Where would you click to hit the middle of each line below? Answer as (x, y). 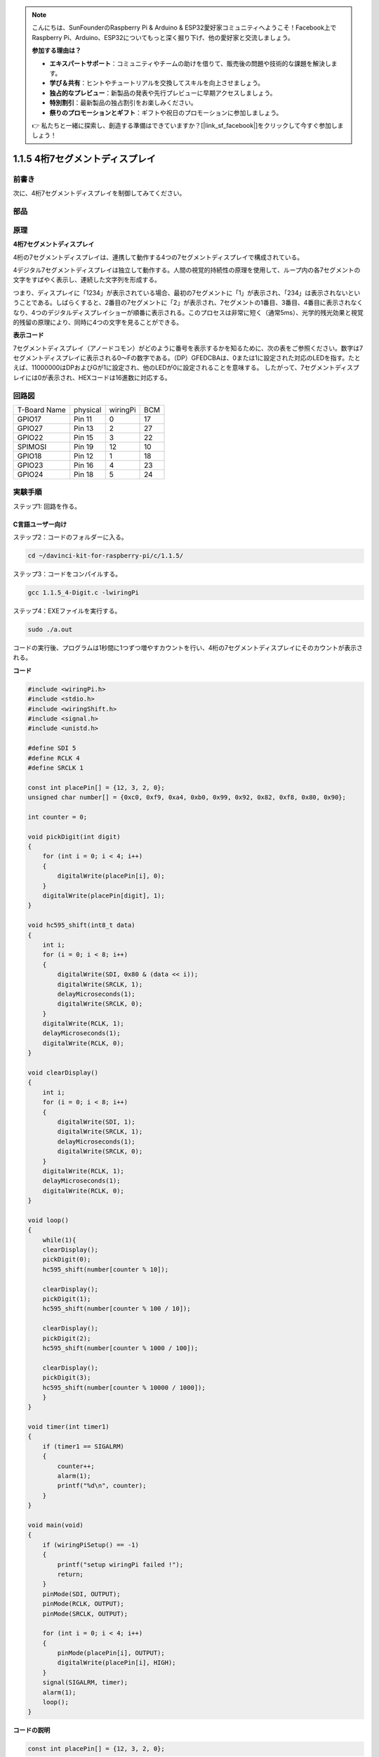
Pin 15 (84, 437)
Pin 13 (84, 428)
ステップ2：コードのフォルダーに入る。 (70, 537)
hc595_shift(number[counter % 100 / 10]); (117, 1309)
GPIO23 (30, 465)
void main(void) (56, 1525)
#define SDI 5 (52, 748)
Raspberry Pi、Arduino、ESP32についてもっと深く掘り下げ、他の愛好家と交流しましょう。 (163, 37)
